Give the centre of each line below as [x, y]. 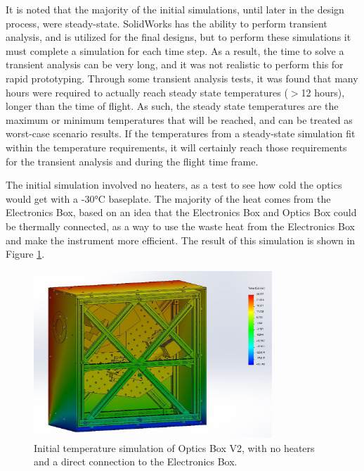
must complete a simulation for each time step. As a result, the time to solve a [175, 50]
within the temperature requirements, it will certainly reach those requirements [176, 147]
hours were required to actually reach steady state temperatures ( [147, 92]
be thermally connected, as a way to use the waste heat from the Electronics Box [180, 226]
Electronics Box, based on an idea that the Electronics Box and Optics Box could [181, 212]
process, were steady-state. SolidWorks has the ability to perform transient [167, 23]
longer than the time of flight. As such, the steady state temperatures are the [172, 106]
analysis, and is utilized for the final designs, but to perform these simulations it [178, 37]
